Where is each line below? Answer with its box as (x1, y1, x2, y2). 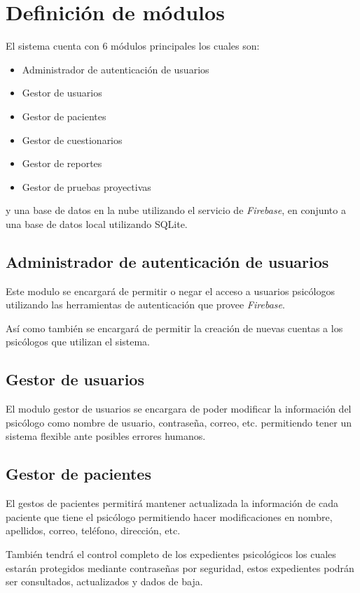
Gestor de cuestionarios (22, 132, 123, 147)
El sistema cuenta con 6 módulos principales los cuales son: (6, 38, 260, 53)
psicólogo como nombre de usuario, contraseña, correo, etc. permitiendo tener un (6, 415, 352, 429)
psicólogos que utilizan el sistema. (6, 334, 151, 349)
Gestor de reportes (22, 156, 102, 171)
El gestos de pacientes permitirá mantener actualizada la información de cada (6, 496, 339, 510)
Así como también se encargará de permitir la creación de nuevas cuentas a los (6, 320, 343, 335)
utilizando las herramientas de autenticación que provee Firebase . (6, 297, 285, 312)
